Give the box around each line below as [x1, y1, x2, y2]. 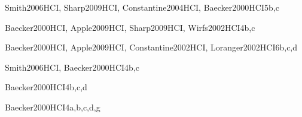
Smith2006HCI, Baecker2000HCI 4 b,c [5, 61, 140, 73]
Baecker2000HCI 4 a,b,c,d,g [5, 100, 100, 113]
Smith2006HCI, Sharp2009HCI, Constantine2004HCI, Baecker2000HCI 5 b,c [5, 1, 279, 13]
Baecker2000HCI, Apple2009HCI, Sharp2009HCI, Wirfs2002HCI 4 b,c [5, 21, 255, 33]
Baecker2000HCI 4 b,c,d [5, 81, 87, 93]
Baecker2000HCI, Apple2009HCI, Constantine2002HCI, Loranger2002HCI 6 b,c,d [5, 41, 298, 53]
